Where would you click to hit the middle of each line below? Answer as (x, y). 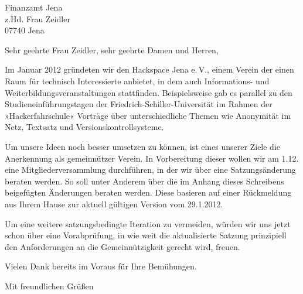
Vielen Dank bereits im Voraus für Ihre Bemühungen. (101, 266)
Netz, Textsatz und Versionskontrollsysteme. (84, 127)
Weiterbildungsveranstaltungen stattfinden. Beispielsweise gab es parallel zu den (149, 92)
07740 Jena (25, 30)
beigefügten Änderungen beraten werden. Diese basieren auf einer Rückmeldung (148, 192)
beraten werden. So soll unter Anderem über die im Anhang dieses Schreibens (144, 181)
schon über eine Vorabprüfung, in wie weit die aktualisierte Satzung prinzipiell (146, 235)
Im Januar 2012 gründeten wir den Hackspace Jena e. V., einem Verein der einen (149, 69)
